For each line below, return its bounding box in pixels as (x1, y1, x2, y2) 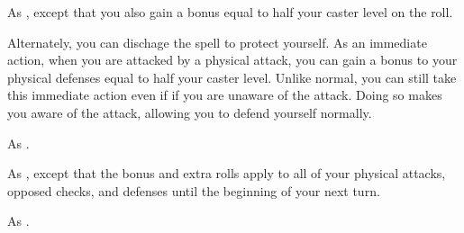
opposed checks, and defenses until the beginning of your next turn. (7, 181, 380, 200)
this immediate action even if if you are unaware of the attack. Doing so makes (7, 85, 442, 104)
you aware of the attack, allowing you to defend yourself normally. (7, 103, 372, 121)
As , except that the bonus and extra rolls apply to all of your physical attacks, (7, 164, 446, 183)
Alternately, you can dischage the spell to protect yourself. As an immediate (7, 32, 427, 51)
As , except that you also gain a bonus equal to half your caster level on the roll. (7, 3, 453, 21)
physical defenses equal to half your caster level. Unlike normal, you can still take (7, 67, 457, 86)
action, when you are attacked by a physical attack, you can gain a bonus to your (7, 50, 458, 69)
